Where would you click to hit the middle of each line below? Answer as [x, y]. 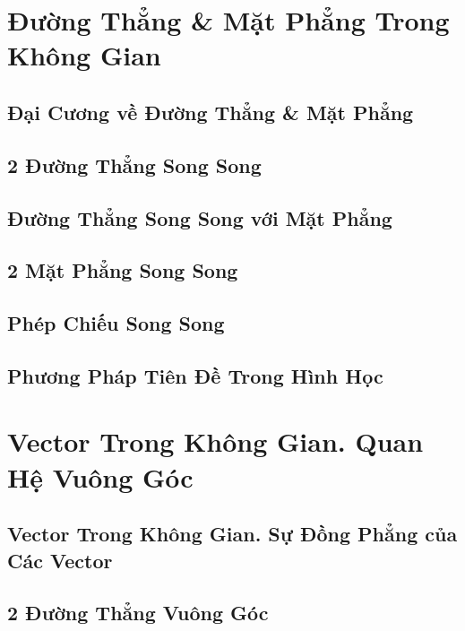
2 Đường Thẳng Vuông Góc [138, 613]
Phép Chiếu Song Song [116, 323]
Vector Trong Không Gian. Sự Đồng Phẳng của [232, 534]
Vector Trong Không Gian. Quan [215, 441]
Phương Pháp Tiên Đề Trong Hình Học [195, 375]
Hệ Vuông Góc [100, 476]
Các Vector [60, 560]
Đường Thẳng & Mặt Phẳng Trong [228, 20]
